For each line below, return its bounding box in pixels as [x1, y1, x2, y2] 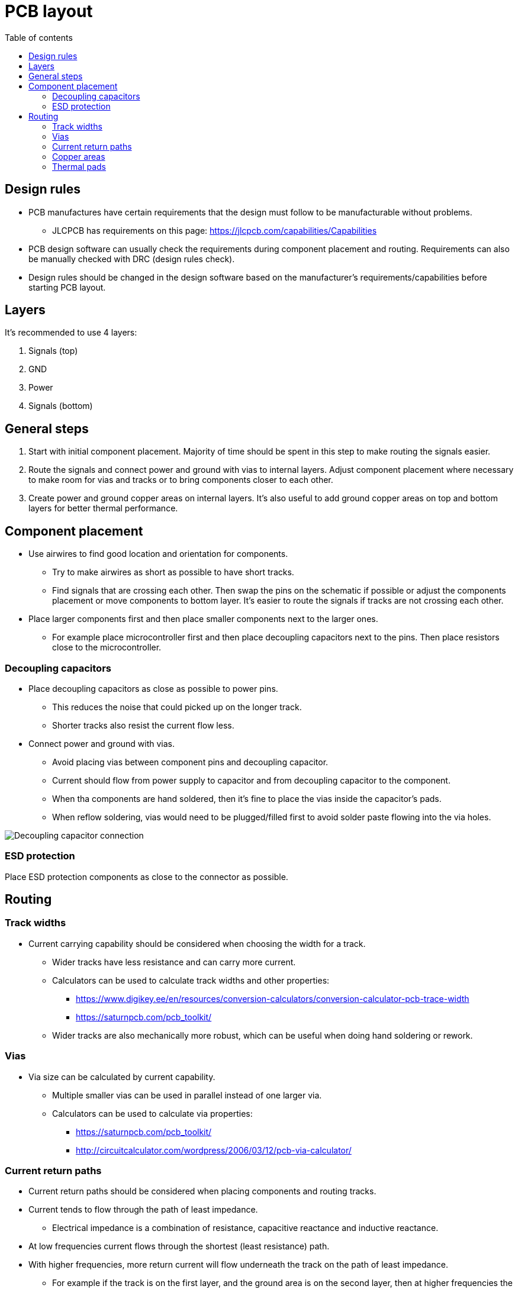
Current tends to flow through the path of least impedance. [28, 1204, 258, 1215]
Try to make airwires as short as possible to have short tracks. [52, 567, 294, 578]
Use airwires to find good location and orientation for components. [28, 549, 288, 559]
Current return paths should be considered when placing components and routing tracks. [28, 1186, 377, 1197]
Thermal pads [52, 161, 106, 172]
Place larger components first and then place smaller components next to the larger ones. [28, 614, 378, 624]
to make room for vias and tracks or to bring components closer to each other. [28, 475, 333, 485]
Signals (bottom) [28, 401, 93, 411]
